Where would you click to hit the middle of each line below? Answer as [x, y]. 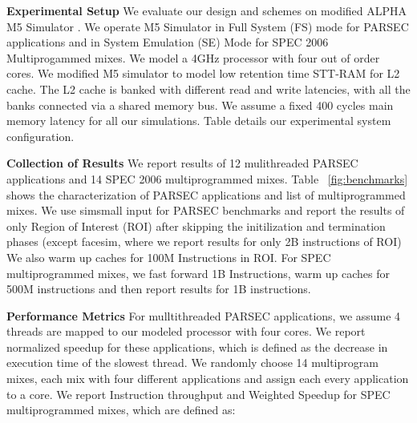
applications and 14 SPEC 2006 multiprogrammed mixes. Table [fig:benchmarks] [207, 178]
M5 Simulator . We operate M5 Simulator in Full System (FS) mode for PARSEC [208, 26]
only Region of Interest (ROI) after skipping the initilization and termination [196, 226]
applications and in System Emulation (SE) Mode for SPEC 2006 [168, 42]
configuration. [40, 136]
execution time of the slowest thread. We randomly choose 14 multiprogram [192, 363]
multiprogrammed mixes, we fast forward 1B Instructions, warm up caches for [198, 273]
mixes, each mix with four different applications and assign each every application [208, 379]
